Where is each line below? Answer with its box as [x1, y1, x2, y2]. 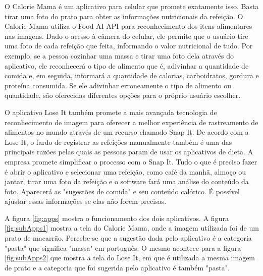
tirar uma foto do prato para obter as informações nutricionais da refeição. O [5, 11, 243, 21]
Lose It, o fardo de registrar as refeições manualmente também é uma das [5, 136, 232, 147]
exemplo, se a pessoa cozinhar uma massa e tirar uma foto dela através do [5, 50, 234, 61]
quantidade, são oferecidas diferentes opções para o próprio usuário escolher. [5, 90, 241, 100]
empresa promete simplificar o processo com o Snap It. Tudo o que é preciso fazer [5, 156, 257, 167]
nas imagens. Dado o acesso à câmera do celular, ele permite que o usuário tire [5, 30, 248, 41]
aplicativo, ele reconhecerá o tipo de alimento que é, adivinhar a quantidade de [5, 60, 249, 71]
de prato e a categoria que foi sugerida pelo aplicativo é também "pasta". [5, 262, 230, 272]
